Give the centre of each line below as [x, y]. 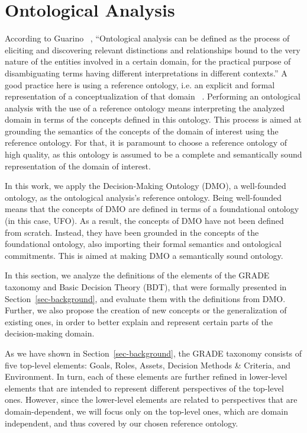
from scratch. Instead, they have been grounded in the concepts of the [132, 232]
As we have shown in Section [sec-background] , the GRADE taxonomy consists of [153, 353]
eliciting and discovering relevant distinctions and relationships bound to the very [153, 49]
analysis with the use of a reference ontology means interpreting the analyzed [145, 108]
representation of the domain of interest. [78, 166]
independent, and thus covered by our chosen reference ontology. [122, 423]
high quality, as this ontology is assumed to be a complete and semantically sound [153, 154]
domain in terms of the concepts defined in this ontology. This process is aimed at [153, 119]
